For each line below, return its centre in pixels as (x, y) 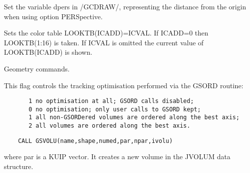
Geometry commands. (37, 68)
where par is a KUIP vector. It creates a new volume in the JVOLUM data (117, 156)
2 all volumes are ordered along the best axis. (110, 126)
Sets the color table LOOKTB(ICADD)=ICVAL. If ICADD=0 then (106, 33)
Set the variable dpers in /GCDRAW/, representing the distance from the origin (125, 6)
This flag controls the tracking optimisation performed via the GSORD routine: (124, 85)
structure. (19, 166)
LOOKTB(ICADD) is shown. (48, 52)
